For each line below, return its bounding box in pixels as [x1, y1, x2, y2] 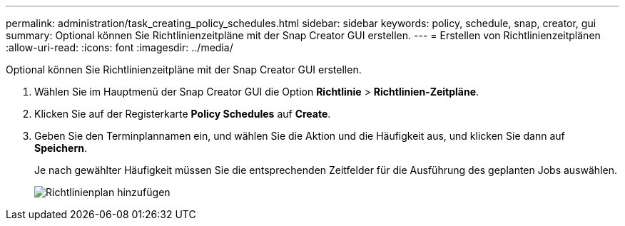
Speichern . [34, 142, 87, 154]
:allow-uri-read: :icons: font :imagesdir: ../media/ [6, 41, 233, 53]
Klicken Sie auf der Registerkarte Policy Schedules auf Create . [34, 108, 331, 120]
